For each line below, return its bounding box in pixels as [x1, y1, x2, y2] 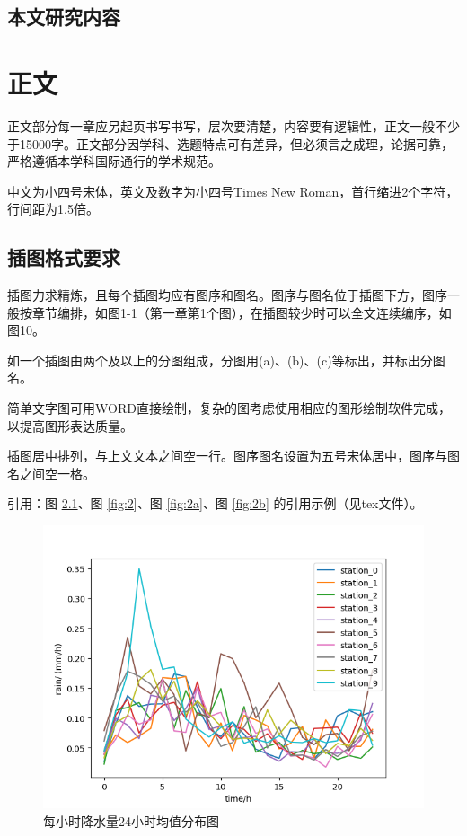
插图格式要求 [7, 243, 120, 271]
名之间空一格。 [7, 463, 95, 482]
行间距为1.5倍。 [7, 199, 99, 218]
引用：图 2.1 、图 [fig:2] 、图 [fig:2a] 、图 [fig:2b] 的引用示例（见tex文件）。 [7, 494, 423, 513]
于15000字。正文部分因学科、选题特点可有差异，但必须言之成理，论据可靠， [7, 134, 454, 153]
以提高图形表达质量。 [7, 416, 133, 435]
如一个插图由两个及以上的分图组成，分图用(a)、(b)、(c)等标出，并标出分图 [7, 350, 445, 369]
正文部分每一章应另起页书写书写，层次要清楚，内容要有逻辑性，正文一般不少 [7, 116, 460, 135]
